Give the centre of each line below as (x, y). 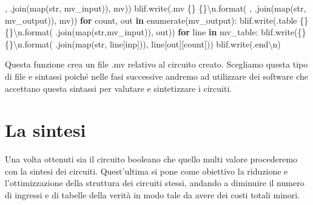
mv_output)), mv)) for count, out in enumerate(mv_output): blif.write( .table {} (157, 20)
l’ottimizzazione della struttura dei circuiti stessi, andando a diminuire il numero (155, 183)
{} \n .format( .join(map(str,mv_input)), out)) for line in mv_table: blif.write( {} (156, 32)
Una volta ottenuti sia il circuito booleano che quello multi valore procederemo (151, 159)
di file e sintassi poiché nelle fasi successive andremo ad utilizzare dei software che (156, 76)
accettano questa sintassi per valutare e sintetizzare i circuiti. (119, 88)
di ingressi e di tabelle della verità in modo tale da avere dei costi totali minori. (153, 195)
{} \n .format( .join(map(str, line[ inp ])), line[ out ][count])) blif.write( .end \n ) (143, 43)
